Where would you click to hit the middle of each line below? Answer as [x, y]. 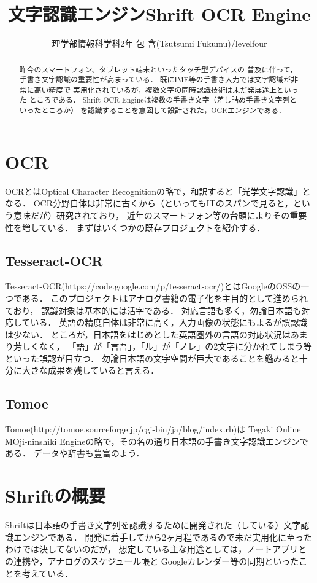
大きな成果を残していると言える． [90, 370]
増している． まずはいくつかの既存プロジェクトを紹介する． [143, 227]
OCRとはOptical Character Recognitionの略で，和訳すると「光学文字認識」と [158, 191]
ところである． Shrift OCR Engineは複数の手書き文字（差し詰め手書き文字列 [159, 100]
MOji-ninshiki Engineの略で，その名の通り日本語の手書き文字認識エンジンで [157, 441]
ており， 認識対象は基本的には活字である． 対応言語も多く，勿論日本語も [153, 310]
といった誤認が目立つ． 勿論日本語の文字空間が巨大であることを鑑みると [152, 358]
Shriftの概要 [55, 495]
